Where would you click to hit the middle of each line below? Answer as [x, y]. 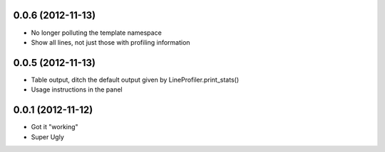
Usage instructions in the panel [77, 89]
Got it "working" [55, 127]
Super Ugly [47, 137]
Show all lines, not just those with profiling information [111, 42]
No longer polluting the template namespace [96, 33]
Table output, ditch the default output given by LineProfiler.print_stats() [135, 80]
